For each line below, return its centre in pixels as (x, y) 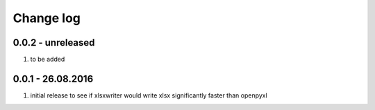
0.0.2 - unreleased (54, 43)
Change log (47, 18)
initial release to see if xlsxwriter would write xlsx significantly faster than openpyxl (149, 95)
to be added (48, 59)
